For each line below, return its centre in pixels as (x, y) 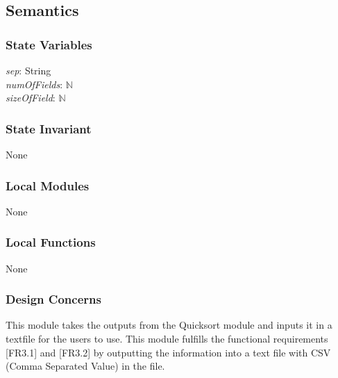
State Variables (49, 44)
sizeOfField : (31, 98)
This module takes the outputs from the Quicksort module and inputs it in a (169, 325)
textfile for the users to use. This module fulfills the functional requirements (167, 339)
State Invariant (49, 128)
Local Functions (51, 242)
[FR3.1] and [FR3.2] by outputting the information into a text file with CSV (168, 352)
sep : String (28, 70)
